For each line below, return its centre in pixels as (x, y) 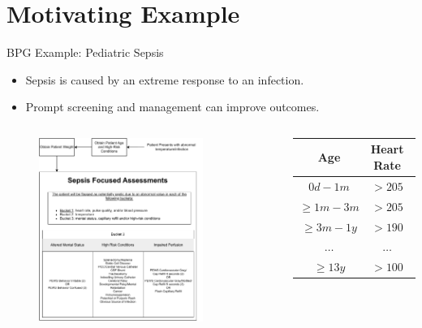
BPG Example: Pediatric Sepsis (85, 52)
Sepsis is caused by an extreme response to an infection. (165, 79)
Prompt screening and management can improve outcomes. (172, 107)
